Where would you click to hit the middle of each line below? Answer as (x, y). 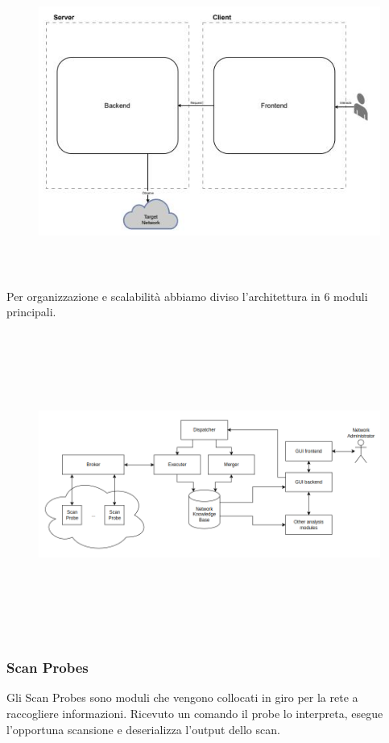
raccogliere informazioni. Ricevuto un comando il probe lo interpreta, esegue (195, 714)
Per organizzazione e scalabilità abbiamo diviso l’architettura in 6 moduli (187, 296)
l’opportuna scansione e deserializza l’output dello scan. (143, 729)
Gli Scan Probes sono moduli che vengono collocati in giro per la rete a (182, 697)
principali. (31, 312)
